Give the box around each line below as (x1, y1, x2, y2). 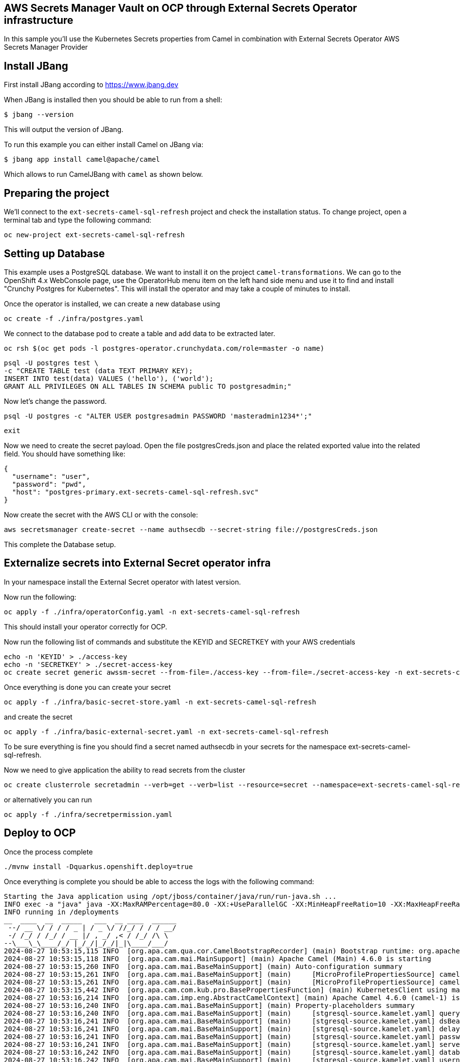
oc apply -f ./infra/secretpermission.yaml (4, 810, 172, 818)
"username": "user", (12, 472, 91, 480)
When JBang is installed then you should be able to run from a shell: (4, 95, 223, 104)
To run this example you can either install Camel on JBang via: (4, 140, 204, 149)
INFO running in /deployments (4, 908, 119, 916)
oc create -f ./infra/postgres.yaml (4, 314, 144, 322)
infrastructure (4, 14, 74, 26)
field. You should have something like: (4, 449, 126, 458)
